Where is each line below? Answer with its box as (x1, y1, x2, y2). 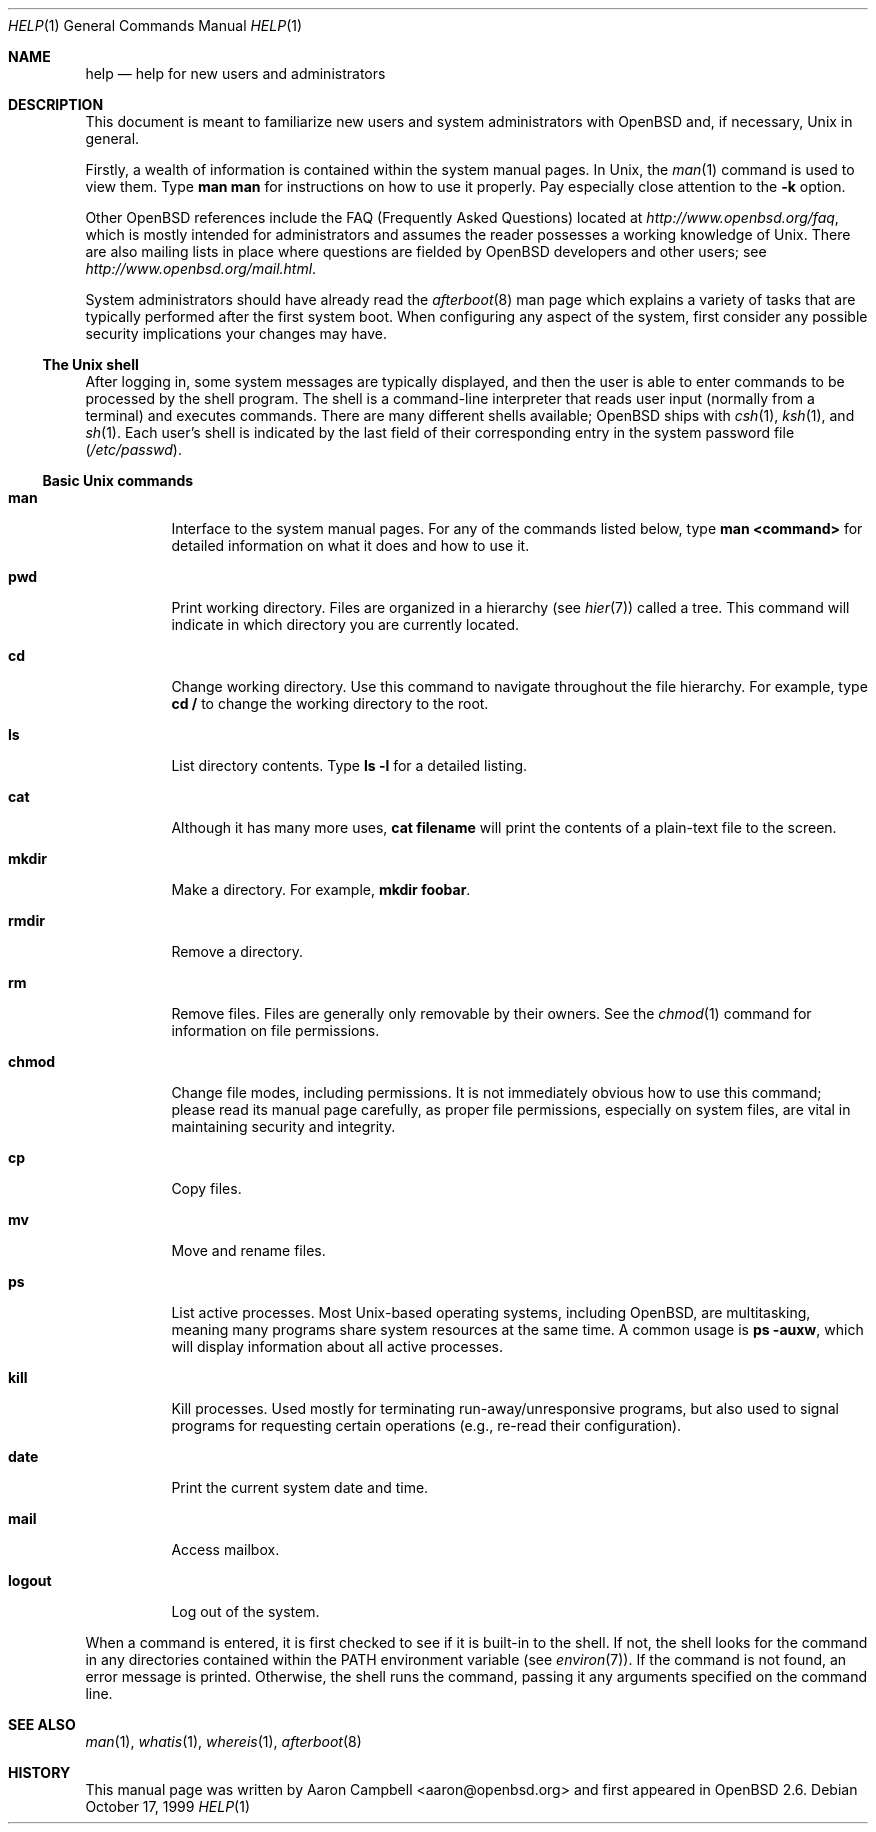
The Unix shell (42, 356, 139, 373)
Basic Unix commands (42, 472, 194, 489)
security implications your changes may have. (85, 325, 388, 342)
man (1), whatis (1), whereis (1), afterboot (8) (85, 1733, 362, 1750)
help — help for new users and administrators (85, 65, 386, 82)
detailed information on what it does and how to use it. (171, 537, 530, 554)
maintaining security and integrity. (171, 1118, 396, 1135)
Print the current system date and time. (171, 1479, 429, 1496)
